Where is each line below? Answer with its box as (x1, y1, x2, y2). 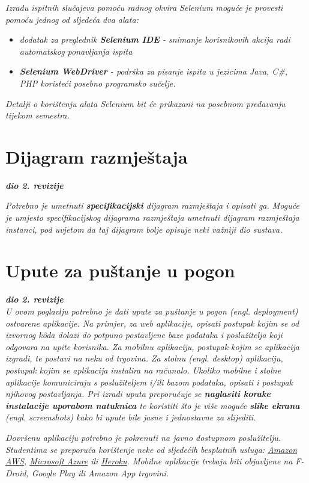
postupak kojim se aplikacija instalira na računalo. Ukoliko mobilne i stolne (5, 363, 281, 376)
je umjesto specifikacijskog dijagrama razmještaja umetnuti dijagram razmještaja (5, 211, 299, 224)
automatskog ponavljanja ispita (19, 45, 133, 57)
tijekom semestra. (5, 109, 70, 122)
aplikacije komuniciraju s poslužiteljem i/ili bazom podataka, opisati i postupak (5, 375, 293, 388)
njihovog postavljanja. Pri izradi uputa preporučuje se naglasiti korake (5, 387, 271, 400)
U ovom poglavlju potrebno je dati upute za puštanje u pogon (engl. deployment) (5, 304, 298, 317)
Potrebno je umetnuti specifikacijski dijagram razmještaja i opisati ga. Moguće (5, 199, 299, 212)
